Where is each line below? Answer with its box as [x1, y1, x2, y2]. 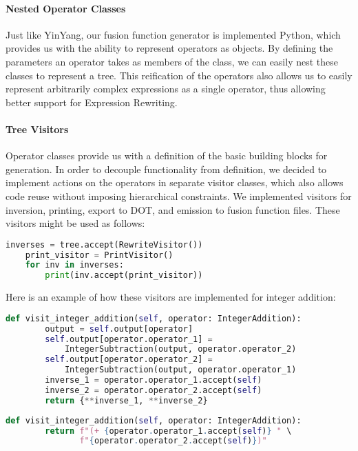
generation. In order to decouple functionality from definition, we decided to [6, 161, 327, 176]
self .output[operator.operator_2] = [45, 354, 213, 365]
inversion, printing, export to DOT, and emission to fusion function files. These [6, 202, 340, 217]
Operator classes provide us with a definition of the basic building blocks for [6, 148, 328, 163]
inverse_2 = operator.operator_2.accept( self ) [45, 385, 262, 395]
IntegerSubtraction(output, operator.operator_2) [64, 344, 297, 354]
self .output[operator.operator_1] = [45, 334, 213, 344]
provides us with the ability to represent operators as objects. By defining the [6, 41, 333, 55]
